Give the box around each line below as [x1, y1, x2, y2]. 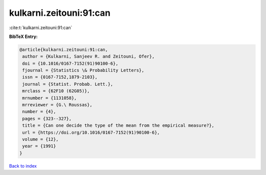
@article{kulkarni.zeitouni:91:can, [19, 47, 108, 52]
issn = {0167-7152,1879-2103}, [22, 74, 98, 80]
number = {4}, [22, 109, 56, 114]
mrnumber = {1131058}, [22, 95, 77, 101]
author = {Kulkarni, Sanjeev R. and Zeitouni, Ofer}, [22, 54, 155, 59]
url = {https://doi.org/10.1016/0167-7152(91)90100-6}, [22, 130, 160, 135]
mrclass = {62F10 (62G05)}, [22, 88, 90, 94]
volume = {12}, [22, 137, 59, 142]
